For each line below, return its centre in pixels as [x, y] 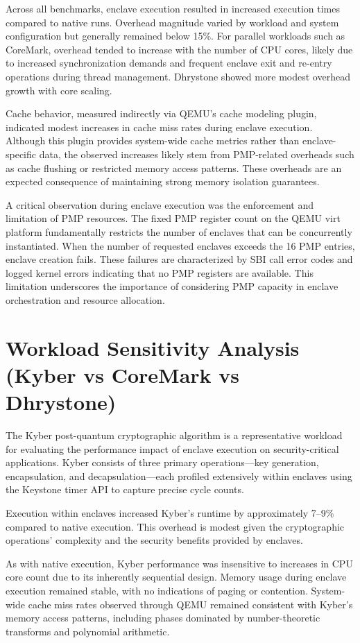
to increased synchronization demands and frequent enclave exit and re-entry [169, 63]
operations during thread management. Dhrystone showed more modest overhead [178, 76]
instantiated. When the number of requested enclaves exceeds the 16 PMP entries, [180, 245]
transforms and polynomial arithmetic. [88, 631]
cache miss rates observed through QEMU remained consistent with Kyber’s [190, 604]
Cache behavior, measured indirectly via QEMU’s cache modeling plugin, [161, 113]
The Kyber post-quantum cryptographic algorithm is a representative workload [174, 435]
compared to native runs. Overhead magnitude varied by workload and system [172, 22]
